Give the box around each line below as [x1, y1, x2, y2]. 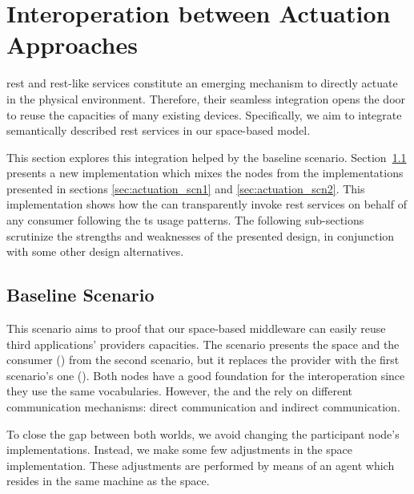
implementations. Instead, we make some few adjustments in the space [6, 441, 353, 458]
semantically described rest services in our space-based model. [6, 122, 311, 139]
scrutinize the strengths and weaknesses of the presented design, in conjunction [6, 227, 395, 244]
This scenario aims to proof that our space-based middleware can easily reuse [6, 320, 386, 337]
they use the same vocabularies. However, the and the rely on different [6, 383, 353, 399]
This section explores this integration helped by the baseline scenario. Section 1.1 [6, 148, 407, 165]
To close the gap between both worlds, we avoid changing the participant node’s [6, 425, 400, 442]
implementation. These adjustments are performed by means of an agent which [6, 456, 395, 473]
